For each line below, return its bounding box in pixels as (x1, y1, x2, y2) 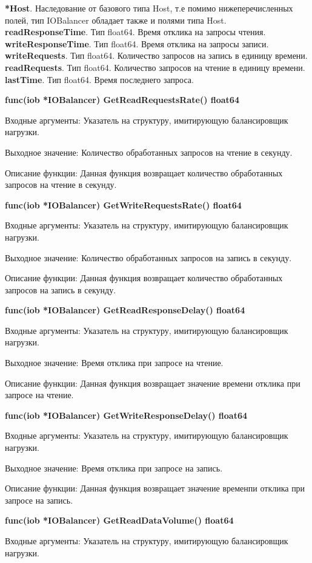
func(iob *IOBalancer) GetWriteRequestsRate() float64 (5, 198, 242, 211)
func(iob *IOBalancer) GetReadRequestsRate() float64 (5, 93, 239, 106)
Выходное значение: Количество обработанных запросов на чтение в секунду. (5, 145, 293, 158)
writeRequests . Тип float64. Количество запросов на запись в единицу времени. (5, 49, 308, 62)
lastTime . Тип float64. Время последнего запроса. (5, 73, 194, 85)
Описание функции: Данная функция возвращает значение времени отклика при (5, 376, 300, 389)
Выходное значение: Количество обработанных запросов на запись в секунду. (5, 251, 292, 264)
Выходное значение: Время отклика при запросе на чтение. (5, 356, 224, 369)
